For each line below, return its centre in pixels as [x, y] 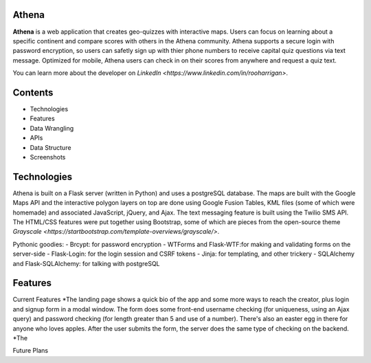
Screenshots [48, 157]
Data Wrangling [52, 128]
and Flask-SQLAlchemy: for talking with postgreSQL [87, 263]
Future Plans [30, 351]
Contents [33, 92]
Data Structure [50, 147]
